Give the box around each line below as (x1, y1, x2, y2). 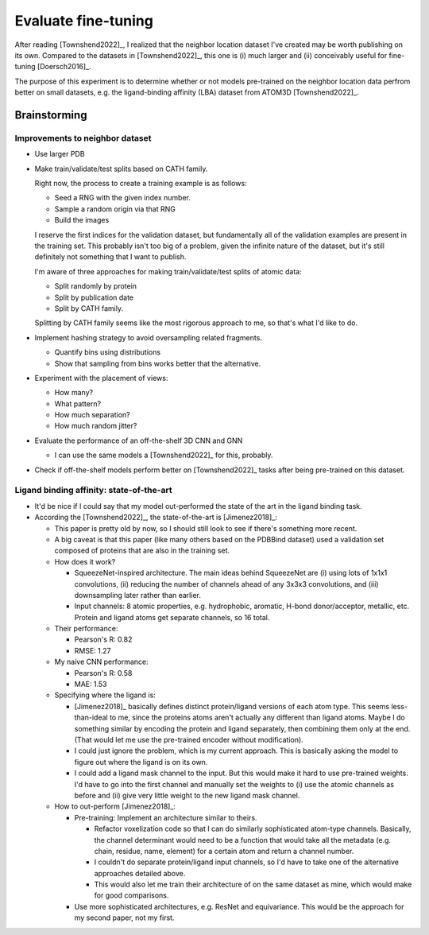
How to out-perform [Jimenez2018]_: (54, 801, 176, 811)
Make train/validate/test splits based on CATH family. (34, 164, 208, 173)
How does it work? (54, 557, 116, 566)
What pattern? (54, 398, 102, 409)
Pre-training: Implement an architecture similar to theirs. (74, 813, 257, 822)
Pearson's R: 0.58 (74, 668, 133, 677)
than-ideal (74, 712, 108, 723)
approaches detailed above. (94, 868, 186, 878)
